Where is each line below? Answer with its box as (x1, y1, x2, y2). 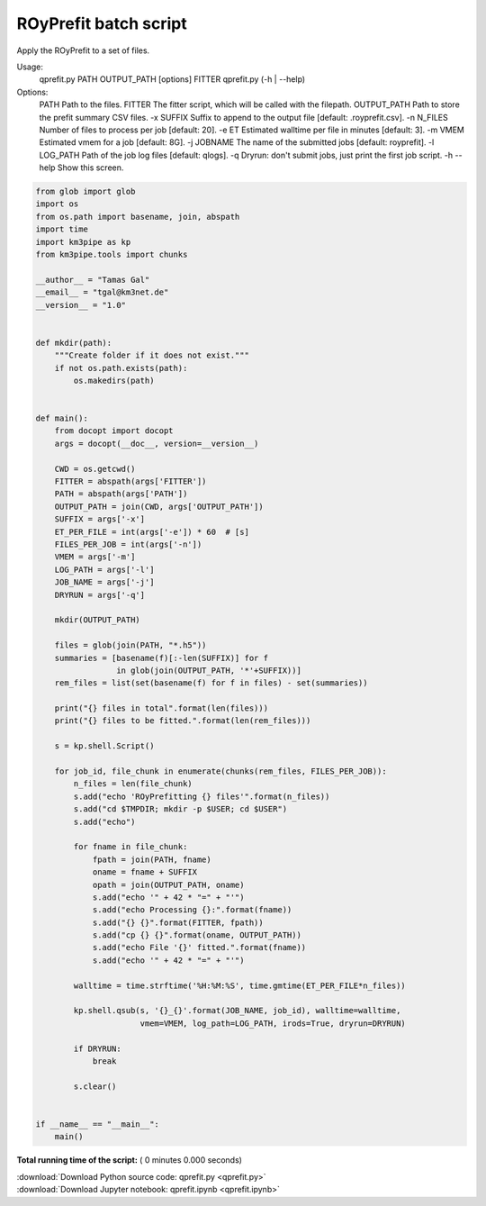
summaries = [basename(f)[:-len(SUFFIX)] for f (54, 653, 269, 663)
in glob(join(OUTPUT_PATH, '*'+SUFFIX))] (115, 665, 301, 676)
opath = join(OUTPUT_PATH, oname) (92, 879, 245, 890)
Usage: (16, 61, 44, 72)
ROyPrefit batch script (16, 14, 188, 33)
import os (35, 199, 79, 209)
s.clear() (73, 1081, 117, 1092)
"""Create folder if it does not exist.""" (54, 350, 249, 360)
